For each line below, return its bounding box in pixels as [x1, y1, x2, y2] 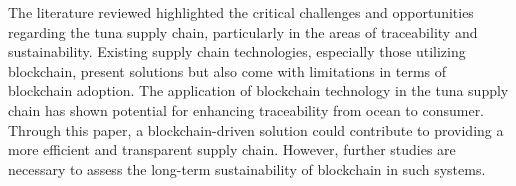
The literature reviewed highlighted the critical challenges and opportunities [8, 2, 474, 22]
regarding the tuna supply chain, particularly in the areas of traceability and [8, 21, 478, 42]
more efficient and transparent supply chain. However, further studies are [8, 139, 456, 160]
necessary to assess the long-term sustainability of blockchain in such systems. [8, 158, 486, 179]
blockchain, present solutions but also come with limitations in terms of [8, 60, 447, 81]
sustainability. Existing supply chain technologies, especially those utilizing [8, 41, 466, 62]
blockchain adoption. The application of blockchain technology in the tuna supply [8, 80, 509, 101]
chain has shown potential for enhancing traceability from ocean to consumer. [8, 99, 485, 120]
